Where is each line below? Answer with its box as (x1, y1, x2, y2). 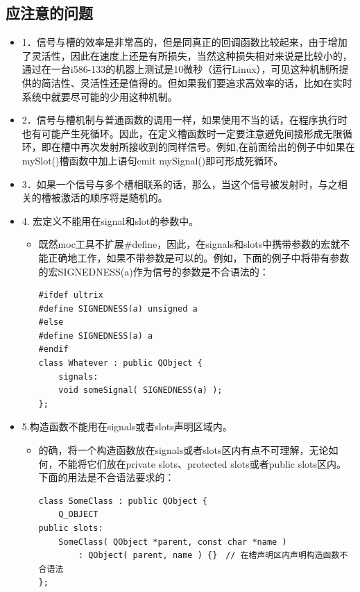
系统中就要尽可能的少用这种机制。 (22, 89, 178, 103)
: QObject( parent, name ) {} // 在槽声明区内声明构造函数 (78, 550, 340, 561)
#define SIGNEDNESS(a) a (38, 330, 153, 341)
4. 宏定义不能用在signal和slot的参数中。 (22, 213, 199, 228)
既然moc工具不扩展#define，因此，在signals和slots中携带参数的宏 (38, 237, 331, 251)
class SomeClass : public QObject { (38, 496, 207, 506)
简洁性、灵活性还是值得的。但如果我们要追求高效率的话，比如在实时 (41, 75, 352, 90)
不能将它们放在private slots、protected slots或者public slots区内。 (58, 456, 347, 471)
